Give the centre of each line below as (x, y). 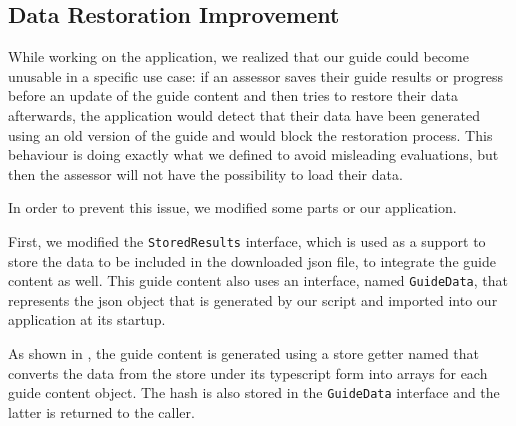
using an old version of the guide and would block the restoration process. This (250, 134)
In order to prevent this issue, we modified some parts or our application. (232, 207)
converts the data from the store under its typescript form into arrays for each (248, 372)
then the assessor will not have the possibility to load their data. (205, 173)
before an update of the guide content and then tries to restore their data (233, 95)
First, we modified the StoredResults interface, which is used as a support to (247, 240)
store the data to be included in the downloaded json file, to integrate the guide (252, 260)
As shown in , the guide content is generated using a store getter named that (244, 353)
